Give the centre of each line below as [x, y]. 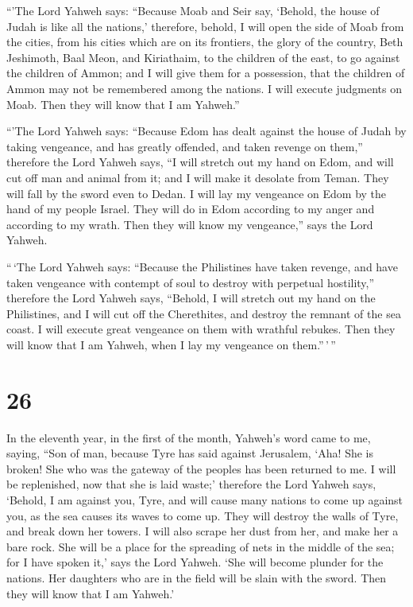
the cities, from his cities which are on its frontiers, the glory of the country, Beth [205, 42]
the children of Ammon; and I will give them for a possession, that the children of [206, 73]
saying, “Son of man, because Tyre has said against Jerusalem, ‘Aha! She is [190, 453]
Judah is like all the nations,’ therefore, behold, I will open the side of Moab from [205, 26]
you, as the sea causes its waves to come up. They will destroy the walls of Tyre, [203, 515]
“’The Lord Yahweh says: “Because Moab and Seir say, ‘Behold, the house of [193, 10]
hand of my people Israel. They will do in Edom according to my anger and [191, 209]
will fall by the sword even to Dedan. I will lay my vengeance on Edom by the [197, 193]
